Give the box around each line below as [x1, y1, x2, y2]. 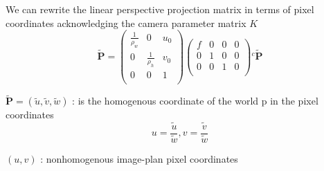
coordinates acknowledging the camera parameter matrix [6, 15, 246, 30]
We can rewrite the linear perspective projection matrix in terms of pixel [6, 2, 314, 16]
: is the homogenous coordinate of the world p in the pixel [72, 93, 318, 108]
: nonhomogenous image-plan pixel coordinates [40, 152, 238, 166]
